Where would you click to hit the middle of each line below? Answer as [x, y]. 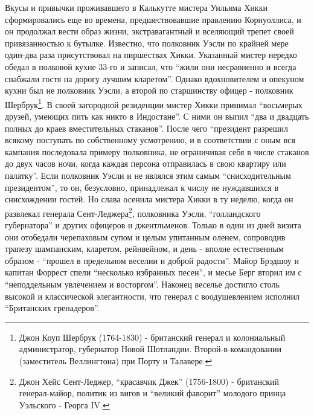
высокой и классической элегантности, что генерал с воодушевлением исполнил [152, 296]
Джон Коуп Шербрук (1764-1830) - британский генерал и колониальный [152, 337]
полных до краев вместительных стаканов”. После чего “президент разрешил [147, 128]
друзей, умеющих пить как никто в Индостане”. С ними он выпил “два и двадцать [157, 116]
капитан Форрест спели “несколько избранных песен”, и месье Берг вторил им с [153, 272]
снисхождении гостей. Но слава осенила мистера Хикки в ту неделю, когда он [149, 199]
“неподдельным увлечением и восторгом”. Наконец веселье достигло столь [142, 284]
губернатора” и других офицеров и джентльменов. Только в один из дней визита [153, 225]
